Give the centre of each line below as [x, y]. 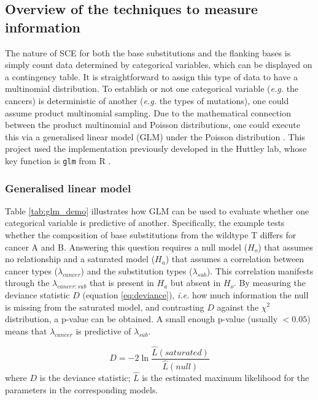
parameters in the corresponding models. [82, 389]
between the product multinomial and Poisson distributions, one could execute [153, 125]
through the [27, 283]
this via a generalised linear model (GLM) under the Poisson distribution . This [155, 136]
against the [238, 307]
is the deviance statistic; [85, 377]
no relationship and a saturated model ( [80, 259]
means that [26, 330]
